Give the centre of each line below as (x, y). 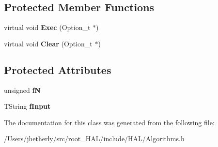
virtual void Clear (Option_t (48, 43)
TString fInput (27, 106)
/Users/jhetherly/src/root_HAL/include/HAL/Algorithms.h (94, 139)
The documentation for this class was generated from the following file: (109, 122)
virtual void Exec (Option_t (47, 27)
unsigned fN (22, 90)
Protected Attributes (58, 69)
